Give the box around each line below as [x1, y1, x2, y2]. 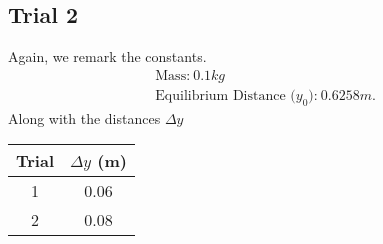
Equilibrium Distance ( [155, 88, 296, 103]
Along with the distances [8, 107, 161, 128]
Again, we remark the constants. [8, 46, 207, 67]
